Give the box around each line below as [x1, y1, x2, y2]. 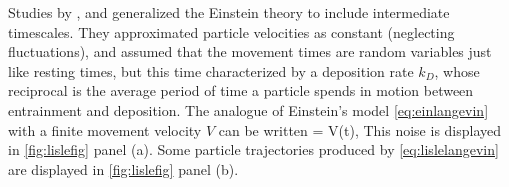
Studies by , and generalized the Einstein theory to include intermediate [8, 2, 450, 22]
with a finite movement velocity [8, 119, 202, 140]
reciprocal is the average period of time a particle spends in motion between [8, 80, 474, 101]
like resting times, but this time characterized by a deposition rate [8, 60, 414, 81]
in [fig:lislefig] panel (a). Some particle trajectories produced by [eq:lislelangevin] [8, 139, 499, 160]
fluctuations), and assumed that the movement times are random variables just [8, 41, 492, 62]
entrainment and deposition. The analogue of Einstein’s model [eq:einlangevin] [8, 99, 489, 120]
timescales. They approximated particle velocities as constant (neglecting [8, 21, 455, 42]
